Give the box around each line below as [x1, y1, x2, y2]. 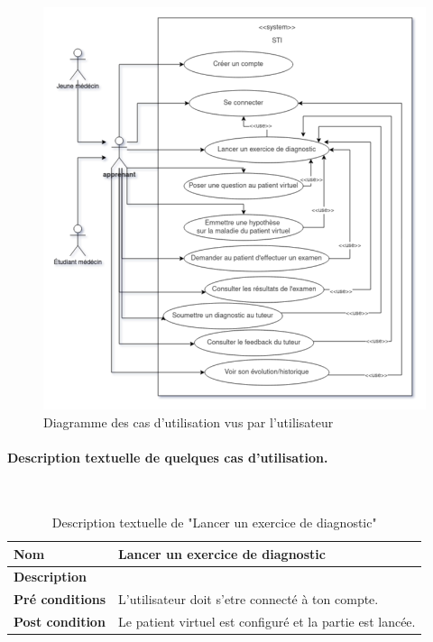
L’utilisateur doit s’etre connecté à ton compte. [118, 590, 379, 609]
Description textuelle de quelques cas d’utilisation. [7, 448, 328, 467]
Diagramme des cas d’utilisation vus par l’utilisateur [43, 413, 334, 431]
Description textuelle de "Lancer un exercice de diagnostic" [51, 512, 377, 531]
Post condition [14, 612, 106, 631]
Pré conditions [14, 590, 106, 609]
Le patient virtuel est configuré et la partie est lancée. [118, 612, 416, 631]
